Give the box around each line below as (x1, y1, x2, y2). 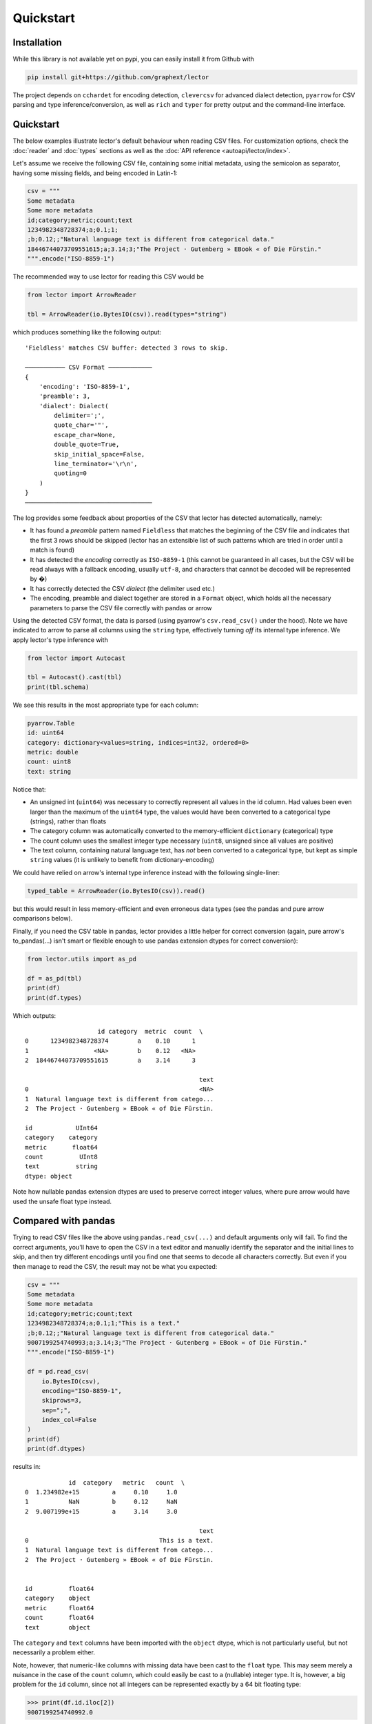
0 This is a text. (25, 1536, 214, 1544)
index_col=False (41, 1416, 96, 1424)
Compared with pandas (12, 1215, 116, 1227)
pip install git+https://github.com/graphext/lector (27, 73, 209, 81)
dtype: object (25, 1172, 72, 1180)
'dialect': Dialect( (39, 402, 109, 410)
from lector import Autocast (27, 654, 126, 662)
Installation (12, 37, 62, 48)
